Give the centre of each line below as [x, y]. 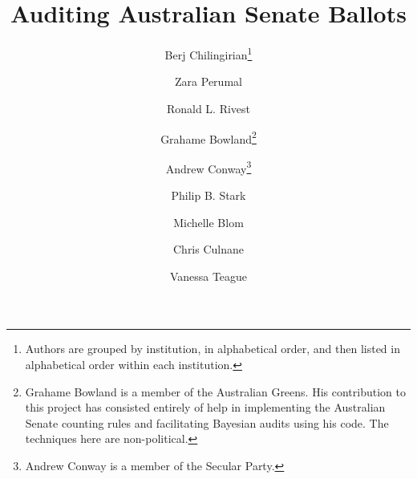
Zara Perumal [208, 81]
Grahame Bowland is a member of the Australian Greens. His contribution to [215, 391]
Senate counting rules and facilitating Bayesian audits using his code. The [207, 422]
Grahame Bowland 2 [208, 137]
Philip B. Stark [208, 195]
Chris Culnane [208, 249]
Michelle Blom [208, 222]
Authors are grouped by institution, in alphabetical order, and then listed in [213, 349]
